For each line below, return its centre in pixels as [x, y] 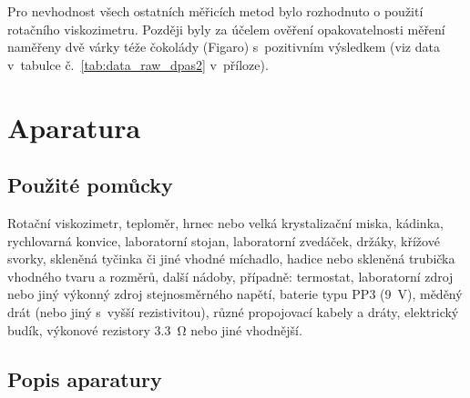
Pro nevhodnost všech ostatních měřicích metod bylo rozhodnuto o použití [215, 11]
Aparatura [74, 127]
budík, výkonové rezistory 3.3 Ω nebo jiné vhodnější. [155, 329]
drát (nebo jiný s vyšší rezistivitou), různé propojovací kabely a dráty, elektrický [233, 311]
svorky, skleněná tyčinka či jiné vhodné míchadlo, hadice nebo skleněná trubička [231, 259]
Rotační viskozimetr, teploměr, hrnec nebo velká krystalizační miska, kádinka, [225, 222]
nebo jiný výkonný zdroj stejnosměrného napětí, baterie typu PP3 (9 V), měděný [235, 294]
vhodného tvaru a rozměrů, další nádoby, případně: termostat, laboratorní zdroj [230, 276]
